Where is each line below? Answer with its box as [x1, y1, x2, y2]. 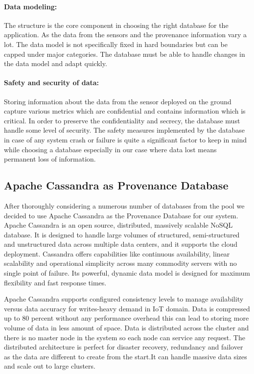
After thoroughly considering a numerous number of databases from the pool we [4, 200, 245, 210]
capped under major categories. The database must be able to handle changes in [4, 48, 245, 59]
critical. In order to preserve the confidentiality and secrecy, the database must [4, 115, 240, 125]
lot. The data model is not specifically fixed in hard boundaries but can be [4, 39, 228, 49]
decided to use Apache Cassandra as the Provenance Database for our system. [4, 210, 238, 220]
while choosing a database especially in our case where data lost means [4, 144, 217, 154]
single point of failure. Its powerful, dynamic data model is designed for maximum [4, 268, 250, 278]
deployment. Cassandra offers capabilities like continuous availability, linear [4, 248, 230, 258]
